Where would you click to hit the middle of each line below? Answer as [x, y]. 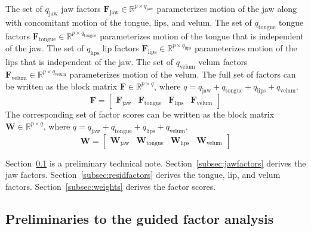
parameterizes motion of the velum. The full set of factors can [183, 74]
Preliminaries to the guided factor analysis [140, 218]
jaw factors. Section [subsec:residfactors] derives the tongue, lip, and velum [143, 175]
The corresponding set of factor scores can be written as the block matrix [140, 114]
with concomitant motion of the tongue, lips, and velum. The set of [129, 22]
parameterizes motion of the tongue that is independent [202, 36]
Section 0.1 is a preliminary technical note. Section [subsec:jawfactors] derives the [156, 163]
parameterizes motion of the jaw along [227, 8]
